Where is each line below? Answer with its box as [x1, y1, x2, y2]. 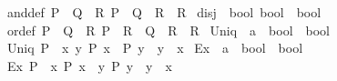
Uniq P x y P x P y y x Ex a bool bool [6, 38, 303, 57]
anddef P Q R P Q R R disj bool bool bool [6, 3, 322, 21]
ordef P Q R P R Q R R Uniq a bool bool [6, 20, 330, 39]
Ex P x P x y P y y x [6, 56, 172, 75]
